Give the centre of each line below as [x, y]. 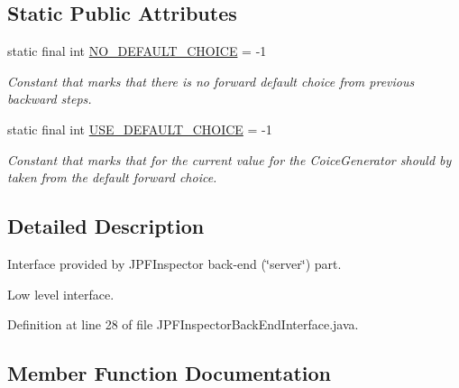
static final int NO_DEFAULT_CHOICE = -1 [137, 51]
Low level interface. [61, 294]
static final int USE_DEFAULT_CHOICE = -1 [140, 129]
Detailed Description [106, 226]
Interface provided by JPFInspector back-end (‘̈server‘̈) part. [174, 263]
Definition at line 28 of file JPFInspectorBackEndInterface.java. [183, 324]
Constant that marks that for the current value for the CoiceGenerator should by [229, 159]
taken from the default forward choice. [112, 177]
